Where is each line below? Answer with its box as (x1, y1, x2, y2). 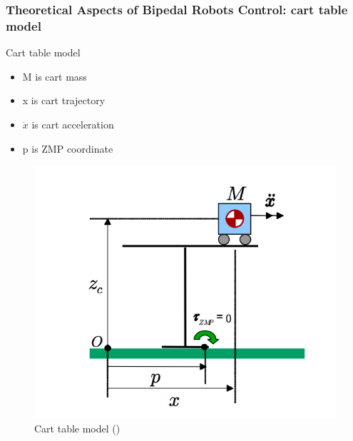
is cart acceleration (31, 116, 114, 131)
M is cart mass (22, 69, 87, 83)
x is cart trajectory (22, 93, 106, 108)
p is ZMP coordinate (22, 141, 113, 156)
